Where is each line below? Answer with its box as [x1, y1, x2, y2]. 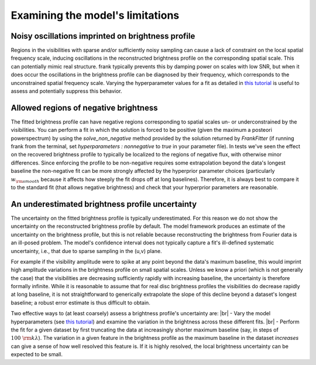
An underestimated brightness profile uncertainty [11, 199, 197, 209]
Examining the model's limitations [11, 9, 180, 22]
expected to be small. [11, 351, 63, 358]
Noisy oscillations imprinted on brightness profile [11, 31, 195, 41]
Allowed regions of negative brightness [11, 103, 158, 112]
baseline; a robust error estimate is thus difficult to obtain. [11, 299, 150, 306]
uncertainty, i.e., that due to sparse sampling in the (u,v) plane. [11, 247, 162, 254]
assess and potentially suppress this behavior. [11, 88, 122, 95]
